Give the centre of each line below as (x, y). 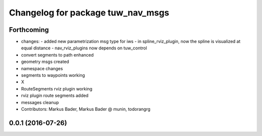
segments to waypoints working (53, 76)
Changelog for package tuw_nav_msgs (89, 13)
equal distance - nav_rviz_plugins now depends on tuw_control (84, 48)
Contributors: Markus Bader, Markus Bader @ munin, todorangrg (86, 109)
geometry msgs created (45, 62)
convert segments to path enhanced (57, 55)
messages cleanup (40, 102)
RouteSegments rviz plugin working (57, 89)
